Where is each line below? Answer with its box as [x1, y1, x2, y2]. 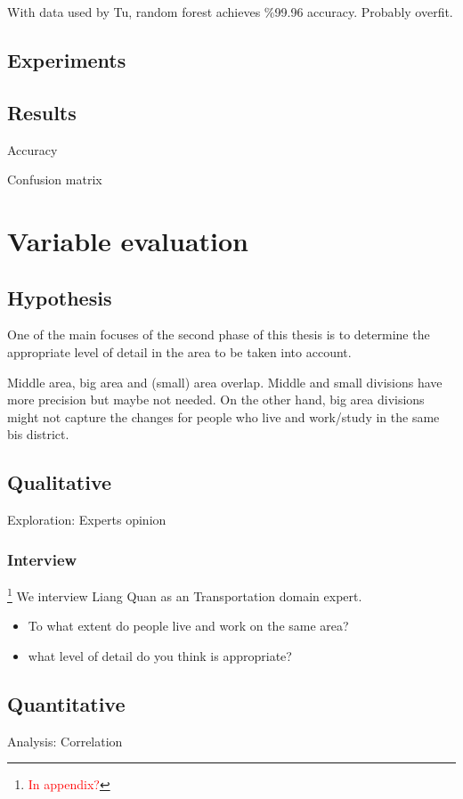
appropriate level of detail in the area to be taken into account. [7, 342, 352, 361]
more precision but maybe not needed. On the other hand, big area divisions [7, 390, 425, 409]
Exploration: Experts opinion [7, 510, 167, 529]
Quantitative [7, 689, 126, 717]
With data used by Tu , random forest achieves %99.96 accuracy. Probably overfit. [7, 3, 453, 20]
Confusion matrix [7, 170, 102, 189]
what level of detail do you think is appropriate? [28, 646, 292, 664]
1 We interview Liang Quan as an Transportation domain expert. [7, 583, 362, 605]
